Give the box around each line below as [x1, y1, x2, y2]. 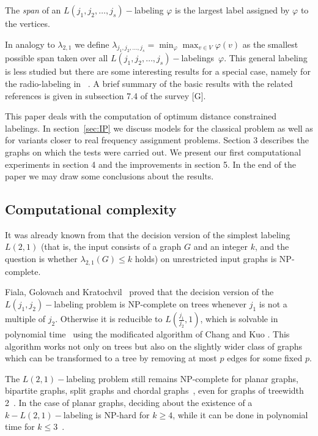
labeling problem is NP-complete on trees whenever [54, 298, 246, 310]
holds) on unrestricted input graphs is [135, 252, 277, 265]
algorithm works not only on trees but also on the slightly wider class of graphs [5, 339, 303, 352]
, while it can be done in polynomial [172, 408, 308, 421]
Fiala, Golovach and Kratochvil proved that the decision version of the [5, 285, 274, 298]
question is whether [5, 252, 78, 265]
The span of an [5, 4, 61, 16]
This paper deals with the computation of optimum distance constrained [5, 110, 277, 122]
